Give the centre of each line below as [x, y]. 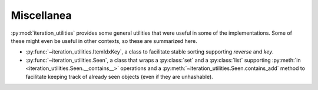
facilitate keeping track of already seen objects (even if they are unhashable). [119, 76]
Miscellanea [41, 15]
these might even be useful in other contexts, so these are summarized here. [104, 41]
